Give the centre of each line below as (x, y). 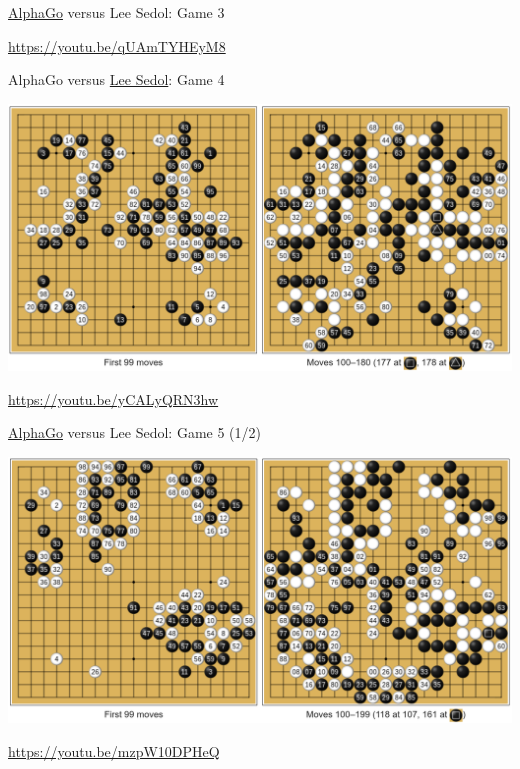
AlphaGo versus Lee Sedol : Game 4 (116, 79)
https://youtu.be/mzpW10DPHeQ (114, 750)
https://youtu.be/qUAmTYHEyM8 (117, 45)
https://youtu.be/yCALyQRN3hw (113, 398)
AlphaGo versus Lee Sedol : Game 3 (116, 12)
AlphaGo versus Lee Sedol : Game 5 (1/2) (134, 432)
